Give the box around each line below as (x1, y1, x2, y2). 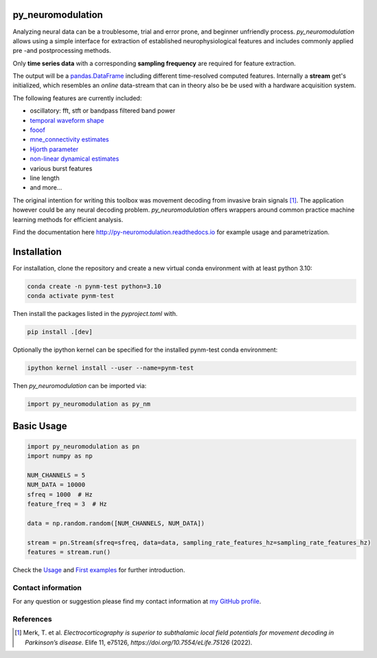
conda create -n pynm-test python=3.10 (27, 282, 161, 290)
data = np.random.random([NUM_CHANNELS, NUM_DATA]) (27, 519, 205, 527)
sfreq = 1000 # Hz (27, 490, 93, 498)
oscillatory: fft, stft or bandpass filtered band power (30, 106, 176, 115)
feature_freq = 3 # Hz (27, 500, 108, 508)
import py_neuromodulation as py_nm (27, 400, 151, 408)
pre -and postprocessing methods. (12, 47, 111, 55)
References (12, 614, 52, 624)
